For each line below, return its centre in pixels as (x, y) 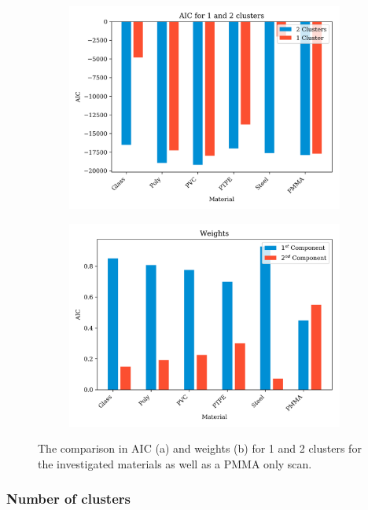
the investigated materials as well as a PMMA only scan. (175, 463)
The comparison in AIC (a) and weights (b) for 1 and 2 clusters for (200, 448)
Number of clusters (68, 499)
